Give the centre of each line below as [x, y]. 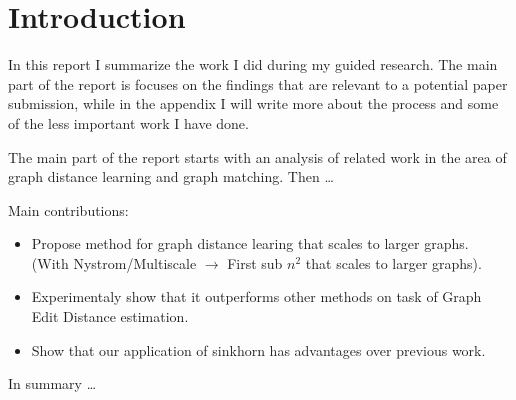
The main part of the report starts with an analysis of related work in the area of [257, 156]
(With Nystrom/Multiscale [114, 262]
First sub [255, 262]
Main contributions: [68, 209]
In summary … [52, 383]
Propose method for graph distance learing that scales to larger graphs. [250, 243]
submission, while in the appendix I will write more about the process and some [253, 103]
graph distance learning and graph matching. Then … [171, 176]
